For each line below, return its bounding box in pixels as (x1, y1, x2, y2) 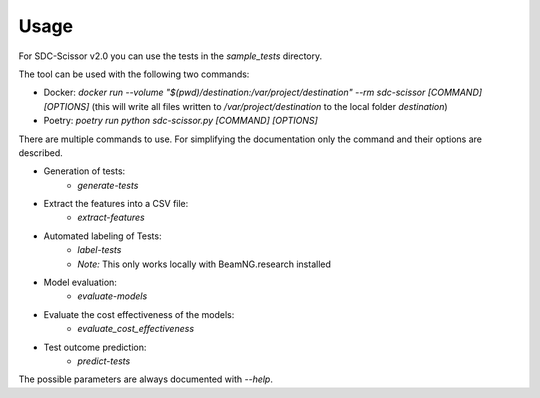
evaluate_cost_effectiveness (77, 323, 195, 335)
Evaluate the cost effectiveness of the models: (43, 308, 235, 320)
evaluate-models (77, 290, 148, 302)
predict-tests (77, 355, 131, 367)
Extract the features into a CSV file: (43, 198, 189, 210)
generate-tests (77, 179, 139, 191)
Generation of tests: (43, 165, 126, 177)
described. (18, 146, 64, 159)
